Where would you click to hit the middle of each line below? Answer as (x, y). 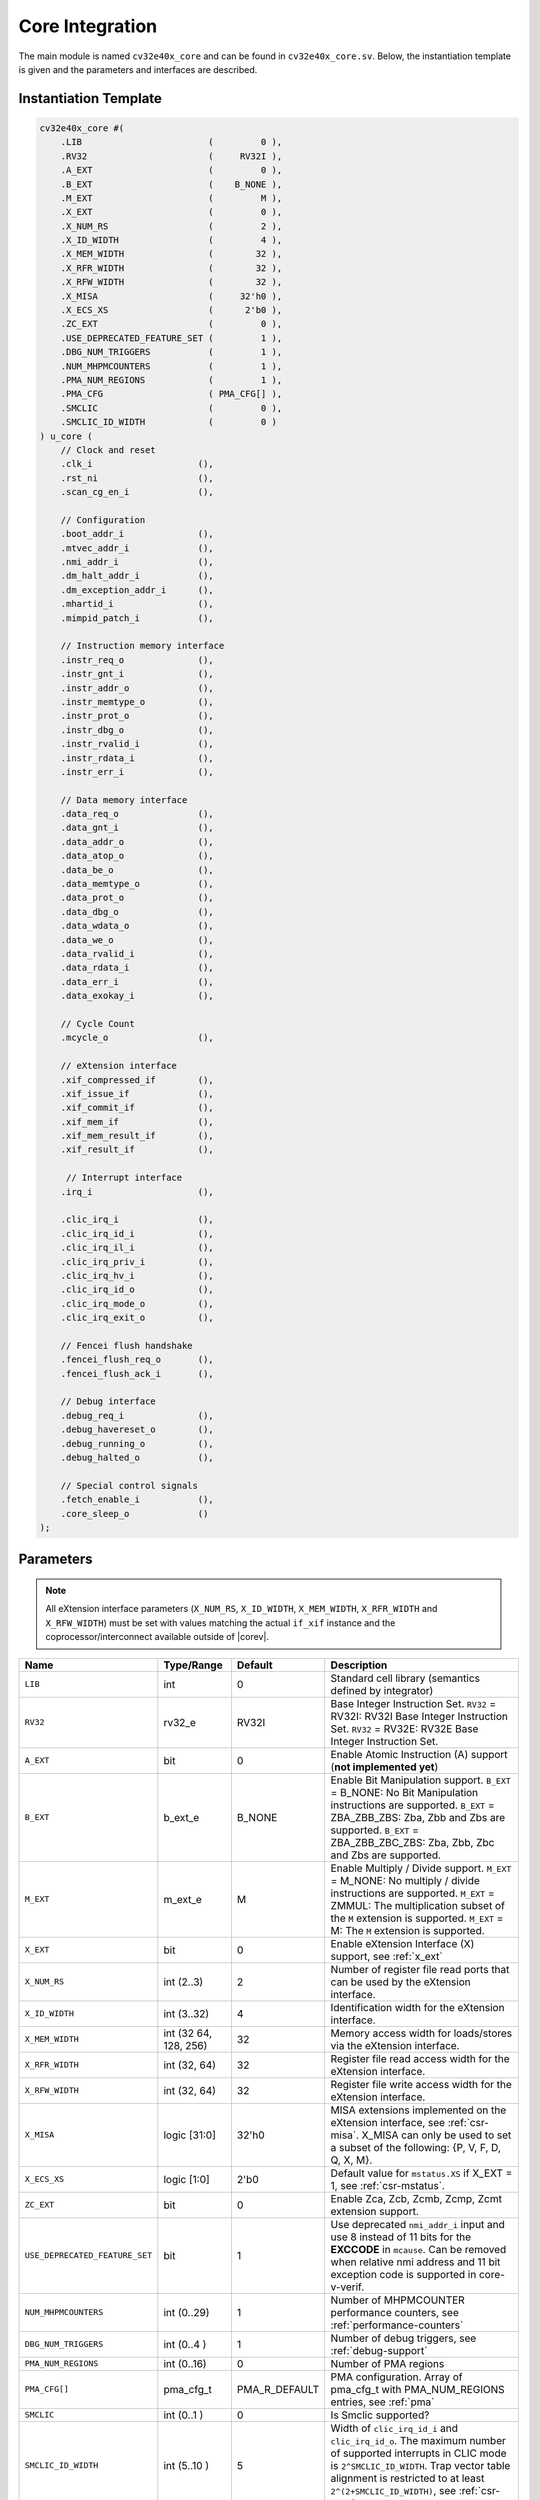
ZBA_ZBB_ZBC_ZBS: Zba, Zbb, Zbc (412, 1842)
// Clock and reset (108, 449)
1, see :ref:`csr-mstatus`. (387, 2185)
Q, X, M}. (351, 2160)
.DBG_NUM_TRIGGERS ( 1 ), (171, 352)
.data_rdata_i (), (137, 968)
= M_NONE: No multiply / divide (405, 1880)
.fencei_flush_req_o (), (137, 1359)
